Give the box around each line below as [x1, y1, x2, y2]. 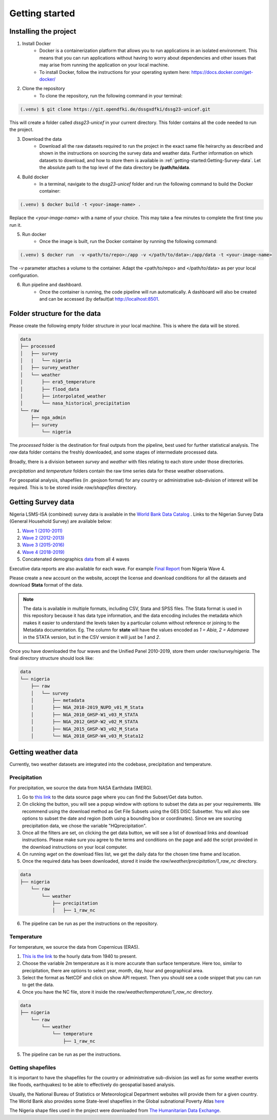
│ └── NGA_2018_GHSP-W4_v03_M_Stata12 [30, 733, 144, 739]
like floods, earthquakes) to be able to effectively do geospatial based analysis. [9, 1082, 175, 1088]
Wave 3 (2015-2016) [22, 542, 65, 548]
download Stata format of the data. [9, 582, 83, 588]
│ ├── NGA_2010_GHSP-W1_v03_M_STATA [30, 711, 138, 717]
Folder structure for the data [9, 309, 101, 318]
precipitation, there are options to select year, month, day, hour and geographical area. [22, 967, 204, 973]
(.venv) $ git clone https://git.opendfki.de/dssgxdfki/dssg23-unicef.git [20, 106, 211, 112]
